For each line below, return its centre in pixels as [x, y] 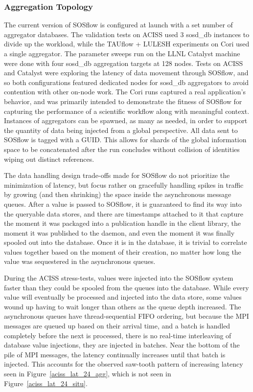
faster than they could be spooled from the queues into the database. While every [126, 287]
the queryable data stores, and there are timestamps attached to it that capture [124, 213]
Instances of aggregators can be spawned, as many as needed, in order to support [126, 120]
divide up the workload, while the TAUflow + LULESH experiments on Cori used [127, 44]
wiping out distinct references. [49, 159]
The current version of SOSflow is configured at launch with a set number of [118, 25]
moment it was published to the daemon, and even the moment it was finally [119, 232]
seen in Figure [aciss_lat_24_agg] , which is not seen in [88, 373]
